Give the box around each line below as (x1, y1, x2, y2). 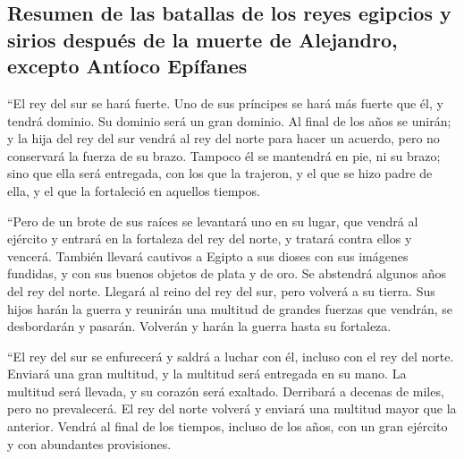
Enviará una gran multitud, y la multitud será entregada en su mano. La (7, 364, 407, 383)
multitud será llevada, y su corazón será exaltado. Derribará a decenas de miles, (7, 381, 444, 400)
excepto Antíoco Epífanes (7, 52, 248, 80)
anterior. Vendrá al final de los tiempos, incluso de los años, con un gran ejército (7, 417, 448, 436)
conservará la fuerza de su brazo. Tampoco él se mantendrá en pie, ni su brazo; (7, 146, 441, 165)
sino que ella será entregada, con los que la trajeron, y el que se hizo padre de (7, 164, 433, 183)
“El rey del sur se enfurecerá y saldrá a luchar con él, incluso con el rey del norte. (7, 346, 454, 365)
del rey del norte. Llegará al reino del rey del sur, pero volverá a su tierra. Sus (7, 281, 435, 300)
